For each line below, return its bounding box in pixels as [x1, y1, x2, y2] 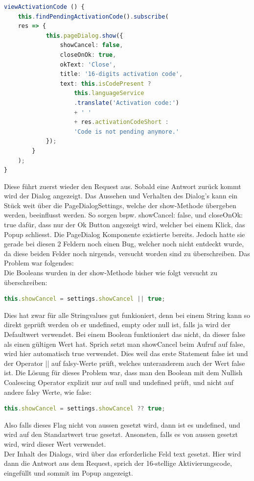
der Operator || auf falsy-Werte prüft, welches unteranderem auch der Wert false [4, 358, 245, 368]
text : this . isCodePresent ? [60, 80, 151, 87]
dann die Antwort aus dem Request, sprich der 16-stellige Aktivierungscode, [4, 458, 232, 468]
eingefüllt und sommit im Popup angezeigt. [4, 467, 133, 478]
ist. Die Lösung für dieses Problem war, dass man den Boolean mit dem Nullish [4, 367, 243, 378]
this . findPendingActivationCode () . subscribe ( [18, 13, 169, 20]
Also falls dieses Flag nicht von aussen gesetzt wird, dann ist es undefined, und [4, 419, 240, 430]
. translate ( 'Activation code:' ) [74, 99, 179, 106]
